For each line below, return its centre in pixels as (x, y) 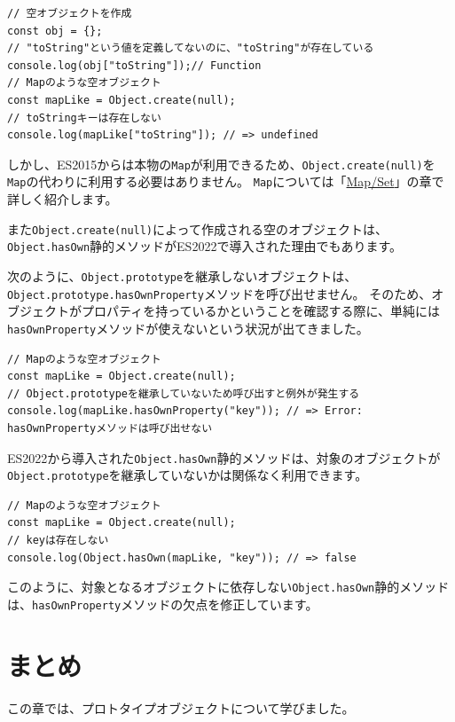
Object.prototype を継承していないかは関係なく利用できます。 (188, 475)
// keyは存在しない (58, 540)
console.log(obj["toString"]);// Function (134, 65)
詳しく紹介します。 (63, 199)
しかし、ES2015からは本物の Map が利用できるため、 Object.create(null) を (221, 164)
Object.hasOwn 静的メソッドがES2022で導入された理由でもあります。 (204, 246)
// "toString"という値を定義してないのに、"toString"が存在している (191, 48)
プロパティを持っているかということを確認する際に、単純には (261, 311)
